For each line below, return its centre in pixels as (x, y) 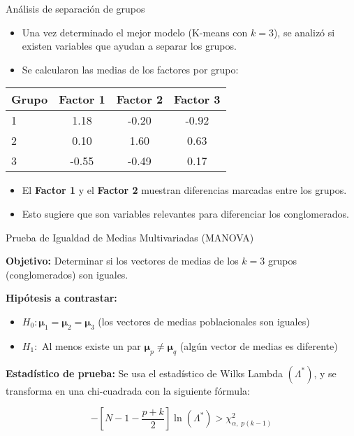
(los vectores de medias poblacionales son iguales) (204, 321)
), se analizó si (304, 32)
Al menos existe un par (91, 345)
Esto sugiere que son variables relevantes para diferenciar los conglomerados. (185, 213)
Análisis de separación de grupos (75, 8)
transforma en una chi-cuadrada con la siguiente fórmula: (128, 390)
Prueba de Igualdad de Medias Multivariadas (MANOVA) (130, 237)
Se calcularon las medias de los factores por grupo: (130, 69)
